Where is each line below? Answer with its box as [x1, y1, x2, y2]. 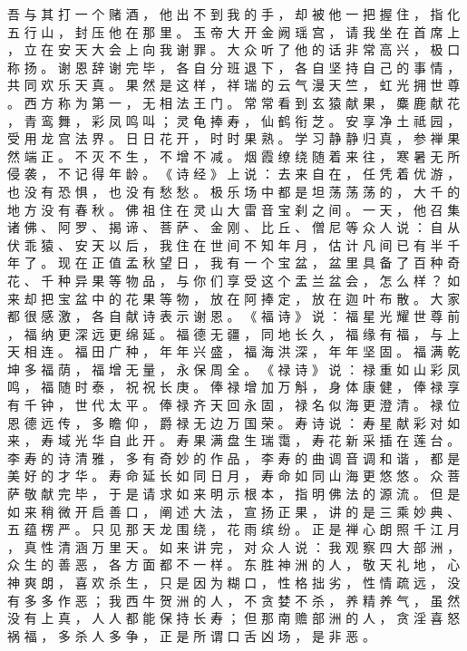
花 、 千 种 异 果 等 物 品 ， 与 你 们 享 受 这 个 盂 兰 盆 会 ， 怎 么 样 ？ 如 [7, 270, 461, 289]
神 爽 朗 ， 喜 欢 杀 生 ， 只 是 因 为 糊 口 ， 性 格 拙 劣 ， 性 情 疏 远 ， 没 [7, 573, 461, 591]
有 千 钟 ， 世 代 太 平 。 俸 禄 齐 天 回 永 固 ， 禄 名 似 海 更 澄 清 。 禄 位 [7, 395, 461, 414]
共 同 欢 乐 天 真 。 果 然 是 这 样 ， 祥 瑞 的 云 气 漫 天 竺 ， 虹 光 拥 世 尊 [7, 75, 461, 94]
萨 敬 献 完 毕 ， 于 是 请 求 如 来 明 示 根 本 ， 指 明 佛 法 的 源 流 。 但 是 [7, 484, 461, 503]
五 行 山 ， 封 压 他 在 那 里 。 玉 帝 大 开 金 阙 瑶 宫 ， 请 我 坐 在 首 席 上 [7, 22, 461, 41]
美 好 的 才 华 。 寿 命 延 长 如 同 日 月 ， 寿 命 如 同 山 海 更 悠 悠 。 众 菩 [7, 466, 461, 485]
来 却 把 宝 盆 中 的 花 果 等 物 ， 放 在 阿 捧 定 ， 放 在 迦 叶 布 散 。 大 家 [7, 288, 461, 307]
